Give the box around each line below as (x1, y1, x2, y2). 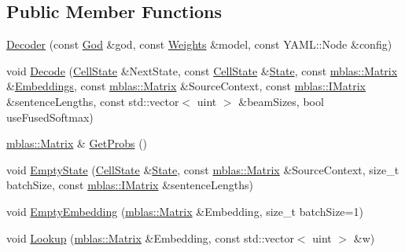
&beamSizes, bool (238, 93, 324, 109)
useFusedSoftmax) (6, 108, 94, 125)
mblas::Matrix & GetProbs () (6, 135, 148, 152)
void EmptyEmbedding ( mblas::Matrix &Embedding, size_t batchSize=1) (6, 203, 363, 219)
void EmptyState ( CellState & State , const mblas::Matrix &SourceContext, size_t (6, 161, 399, 177)
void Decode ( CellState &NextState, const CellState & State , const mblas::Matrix (6, 62, 398, 79)
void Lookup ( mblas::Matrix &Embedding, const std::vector (6, 229, 294, 246)
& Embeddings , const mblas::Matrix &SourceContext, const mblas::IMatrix (6, 78, 366, 94)
